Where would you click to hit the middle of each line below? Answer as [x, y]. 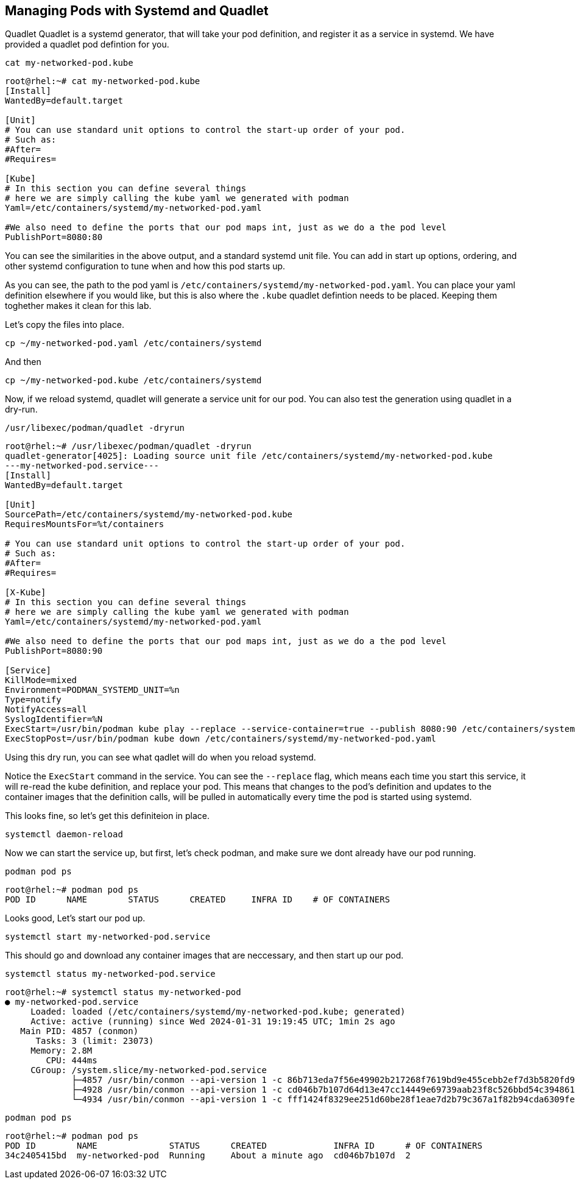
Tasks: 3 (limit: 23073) [95, 1041]
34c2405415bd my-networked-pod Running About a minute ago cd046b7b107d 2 [208, 1156]
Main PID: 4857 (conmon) [79, 1031]
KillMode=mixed [41, 680]
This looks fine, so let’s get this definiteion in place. [107, 816]
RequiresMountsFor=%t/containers [85, 524]
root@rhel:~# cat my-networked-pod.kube [103, 81]
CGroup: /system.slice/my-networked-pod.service [149, 1070]
